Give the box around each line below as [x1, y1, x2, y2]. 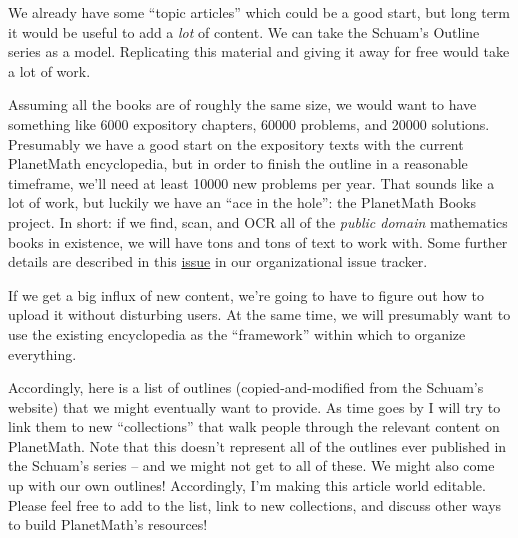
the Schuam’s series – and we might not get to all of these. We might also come [8, 455, 495, 476]
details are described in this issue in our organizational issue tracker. [8, 251, 428, 272]
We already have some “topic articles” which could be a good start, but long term [8, 2, 511, 22]
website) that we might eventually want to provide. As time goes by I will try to [8, 396, 501, 417]
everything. [8, 343, 77, 364]
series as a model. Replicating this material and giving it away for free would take [8, 41, 510, 62]
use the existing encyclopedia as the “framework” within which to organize [8, 323, 466, 344]
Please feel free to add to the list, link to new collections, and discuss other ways [8, 494, 502, 515]
